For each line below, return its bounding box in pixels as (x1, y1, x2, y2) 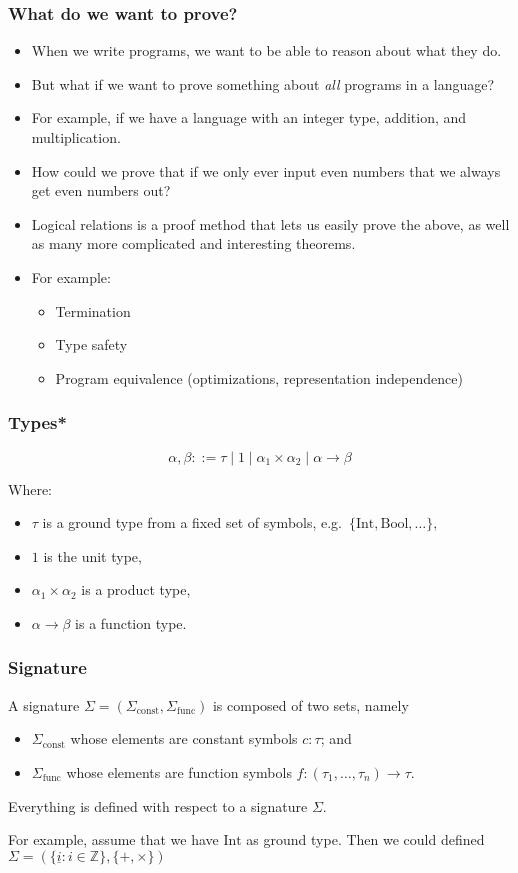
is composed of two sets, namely (212, 694, 409, 715)
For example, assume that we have (8, 829, 219, 850)
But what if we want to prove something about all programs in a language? (31, 73, 495, 94)
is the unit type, (43, 545, 142, 566)
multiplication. (31, 127, 121, 147)
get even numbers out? (31, 180, 171, 201)
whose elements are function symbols (66, 761, 292, 782)
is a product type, (81, 579, 191, 600)
